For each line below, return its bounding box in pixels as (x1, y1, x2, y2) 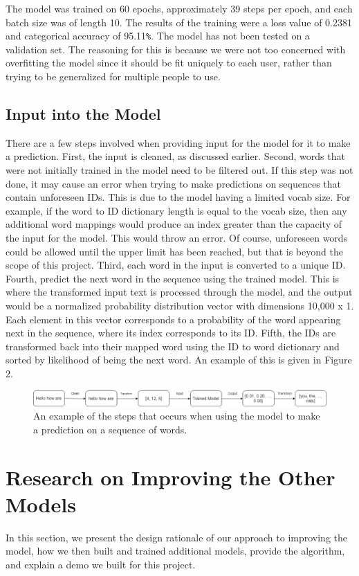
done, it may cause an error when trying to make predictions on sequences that (6, 176, 342, 190)
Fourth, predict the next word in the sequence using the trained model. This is (6, 271, 340, 285)
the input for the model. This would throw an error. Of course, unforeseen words (6, 230, 348, 244)
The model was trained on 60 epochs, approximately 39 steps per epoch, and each (6, 1, 353, 15)
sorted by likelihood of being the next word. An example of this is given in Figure (6, 352, 352, 367)
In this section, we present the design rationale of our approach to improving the (6, 530, 348, 544)
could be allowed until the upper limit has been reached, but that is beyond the (6, 244, 343, 258)
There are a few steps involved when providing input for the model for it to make (6, 135, 351, 150)
